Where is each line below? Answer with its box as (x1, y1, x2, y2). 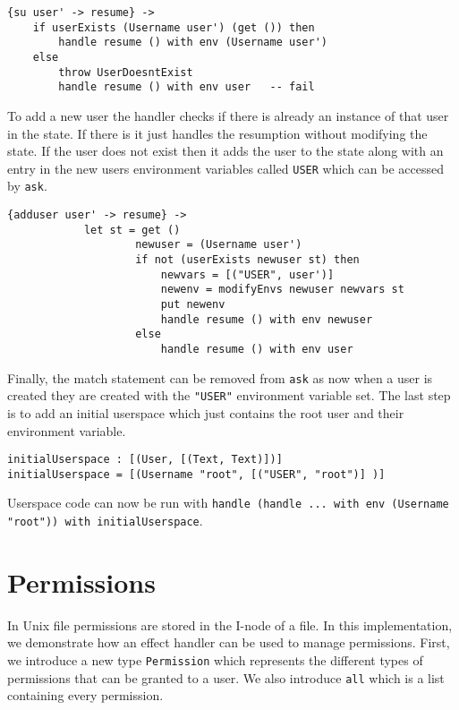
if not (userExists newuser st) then (135, 253, 360, 266)
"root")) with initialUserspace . (7, 511, 203, 530)
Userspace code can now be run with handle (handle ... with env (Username (7, 493, 449, 512)
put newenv (160, 297, 225, 311)
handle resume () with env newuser (160, 312, 373, 326)
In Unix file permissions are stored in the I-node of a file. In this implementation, (7, 615, 453, 634)
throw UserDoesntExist (58, 65, 193, 79)
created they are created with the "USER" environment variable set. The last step (7, 386, 451, 405)
